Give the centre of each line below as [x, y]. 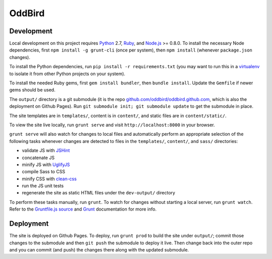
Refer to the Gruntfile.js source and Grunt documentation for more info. [83, 209]
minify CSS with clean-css [49, 179]
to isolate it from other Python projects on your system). [67, 74]
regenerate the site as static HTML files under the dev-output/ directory [99, 193]
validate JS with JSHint [46, 150]
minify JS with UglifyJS [46, 165]
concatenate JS [38, 158]
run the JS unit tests [43, 186]
